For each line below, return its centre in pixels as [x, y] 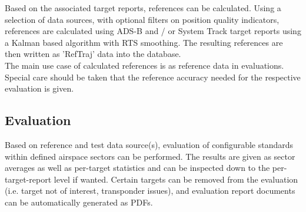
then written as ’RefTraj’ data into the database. [93, 54]
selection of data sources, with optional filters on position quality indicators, [142, 19]
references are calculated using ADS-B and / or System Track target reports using [153, 31]
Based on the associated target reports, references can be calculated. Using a [143, 8]
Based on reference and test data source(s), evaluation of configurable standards [149, 144]
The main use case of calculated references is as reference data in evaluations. [144, 65]
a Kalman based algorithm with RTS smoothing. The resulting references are [144, 42]
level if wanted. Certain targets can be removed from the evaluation [176, 179]
